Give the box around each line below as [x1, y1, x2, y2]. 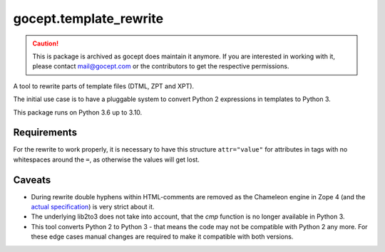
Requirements [13, 127, 78, 139]
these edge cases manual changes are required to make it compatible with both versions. [31, 232, 294, 241]
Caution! [32, 39, 59, 48]
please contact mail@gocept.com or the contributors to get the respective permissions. [32, 62, 289, 70]
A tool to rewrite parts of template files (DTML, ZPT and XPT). [13, 82, 195, 90]
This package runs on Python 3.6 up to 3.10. [13, 107, 143, 117]
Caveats [13, 174, 51, 186]
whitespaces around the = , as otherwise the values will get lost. [13, 155, 200, 164]
